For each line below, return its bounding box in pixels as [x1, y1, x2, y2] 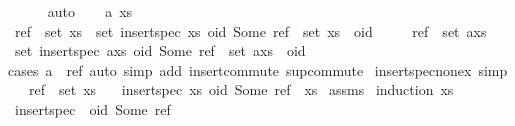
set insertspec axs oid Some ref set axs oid [14, 40, 306, 61]
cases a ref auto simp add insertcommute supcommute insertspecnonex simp [8, 59, 508, 80]
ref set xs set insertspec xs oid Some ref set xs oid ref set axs [14, 20, 487, 41]
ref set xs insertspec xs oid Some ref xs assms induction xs [28, 79, 454, 100]
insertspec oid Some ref [14, 98, 171, 119]
